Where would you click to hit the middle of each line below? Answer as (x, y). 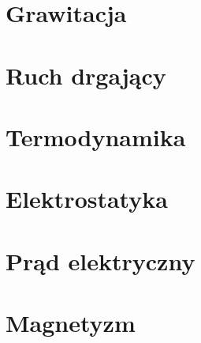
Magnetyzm (71, 323)
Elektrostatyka (87, 199)
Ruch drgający (86, 75)
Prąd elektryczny (100, 260)
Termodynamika (96, 136)
